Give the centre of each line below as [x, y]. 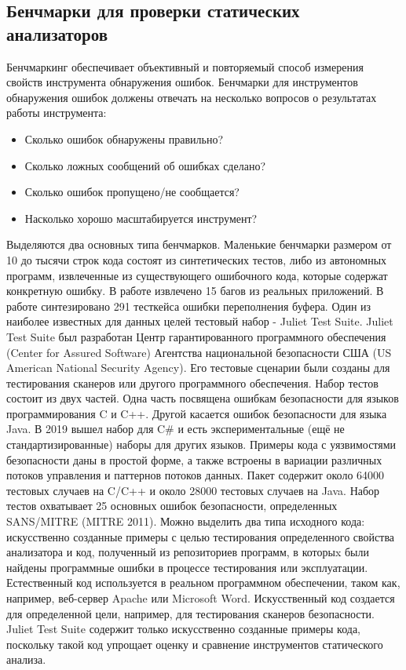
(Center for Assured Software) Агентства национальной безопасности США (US [199, 352]
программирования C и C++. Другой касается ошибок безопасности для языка [197, 413]
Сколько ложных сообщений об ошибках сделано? [145, 165]
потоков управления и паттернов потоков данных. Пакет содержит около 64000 [196, 475]
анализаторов [57, 33]
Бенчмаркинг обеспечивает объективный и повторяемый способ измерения [185, 66]
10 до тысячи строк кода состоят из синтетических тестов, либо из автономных [197, 259]
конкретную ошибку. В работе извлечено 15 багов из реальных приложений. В [195, 291]
